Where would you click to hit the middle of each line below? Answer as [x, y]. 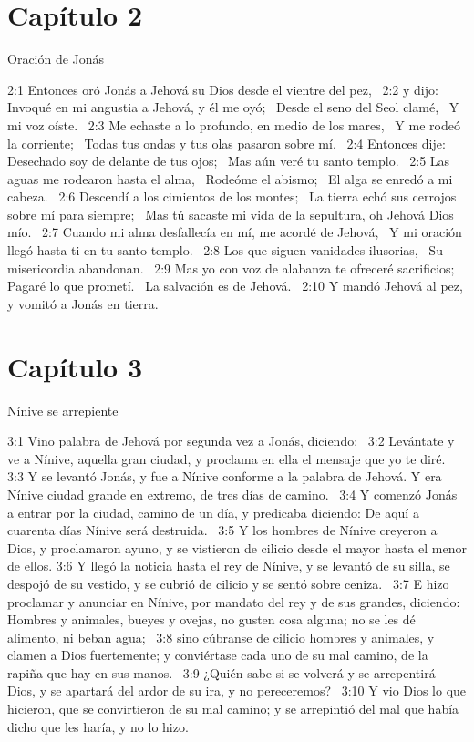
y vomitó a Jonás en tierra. [83, 303]
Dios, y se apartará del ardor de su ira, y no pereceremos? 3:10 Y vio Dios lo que [237, 690]
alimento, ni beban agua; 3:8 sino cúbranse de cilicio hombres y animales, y [221, 637]
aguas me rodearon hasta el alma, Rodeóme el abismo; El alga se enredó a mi [230, 178]
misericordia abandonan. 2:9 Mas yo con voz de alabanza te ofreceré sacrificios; [231, 268]
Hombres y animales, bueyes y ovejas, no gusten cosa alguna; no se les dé [211, 619]
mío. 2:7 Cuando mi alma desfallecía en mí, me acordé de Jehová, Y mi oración [235, 232]
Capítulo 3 [75, 366]
